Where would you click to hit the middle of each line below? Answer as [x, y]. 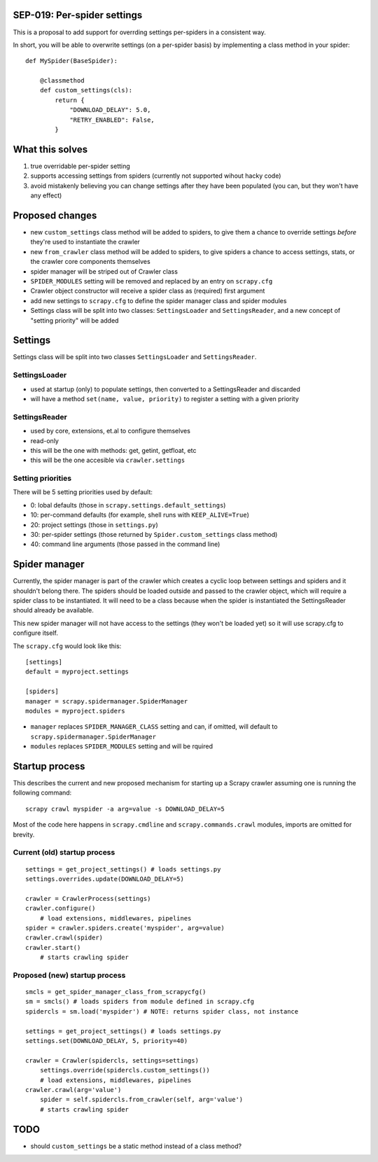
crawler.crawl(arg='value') [73, 1090]
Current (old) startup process [64, 853]
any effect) [46, 195]
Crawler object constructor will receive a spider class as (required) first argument [148, 291]
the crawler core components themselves [90, 262]
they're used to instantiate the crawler [85, 242]
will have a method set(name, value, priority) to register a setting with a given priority [164, 398]
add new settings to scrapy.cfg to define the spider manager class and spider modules [159, 300]
